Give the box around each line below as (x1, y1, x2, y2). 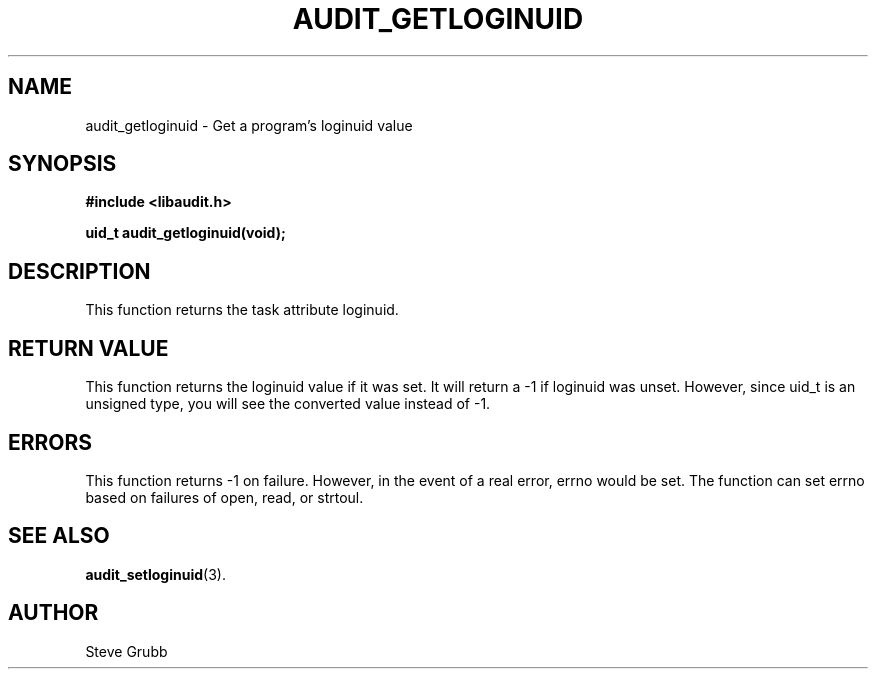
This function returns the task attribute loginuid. (85, 301, 399, 319)
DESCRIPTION (8, 258, 151, 284)
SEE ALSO (8, 523, 110, 549)
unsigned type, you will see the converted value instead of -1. (85, 395, 491, 413)
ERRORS (8, 429, 93, 455)
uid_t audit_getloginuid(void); (85, 224, 286, 242)
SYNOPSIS (8, 151, 117, 177)
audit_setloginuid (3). (85, 565, 226, 583)
